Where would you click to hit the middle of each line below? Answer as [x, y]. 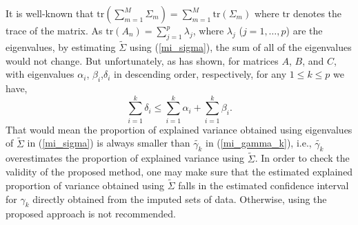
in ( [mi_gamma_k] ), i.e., [259, 143]
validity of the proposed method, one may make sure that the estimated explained [179, 172]
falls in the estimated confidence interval [263, 185]
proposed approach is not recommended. [91, 214]
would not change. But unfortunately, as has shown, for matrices [142, 60]
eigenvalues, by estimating [61, 47]
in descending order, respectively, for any [200, 74]
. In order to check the [302, 158]
